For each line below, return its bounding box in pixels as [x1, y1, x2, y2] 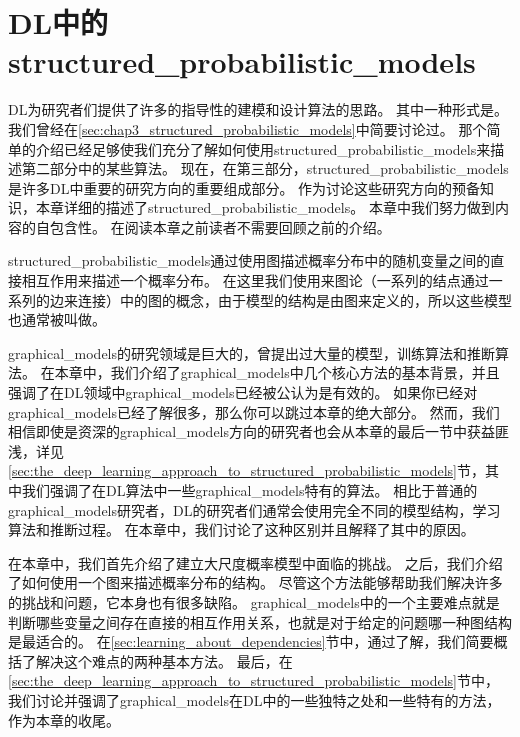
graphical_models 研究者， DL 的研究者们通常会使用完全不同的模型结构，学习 [8, 499, 501, 520]
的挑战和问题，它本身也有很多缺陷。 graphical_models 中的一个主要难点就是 [8, 591, 500, 612]
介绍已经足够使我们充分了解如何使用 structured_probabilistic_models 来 [35, 138, 491, 159]
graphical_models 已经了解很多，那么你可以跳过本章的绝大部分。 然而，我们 [8, 401, 500, 422]
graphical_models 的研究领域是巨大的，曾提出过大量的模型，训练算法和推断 [8, 342, 496, 363]
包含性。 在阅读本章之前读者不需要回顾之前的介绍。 [49, 216, 391, 237]
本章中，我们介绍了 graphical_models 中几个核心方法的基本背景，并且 [54, 362, 500, 383]
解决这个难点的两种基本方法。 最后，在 [35, 650, 293, 671]
